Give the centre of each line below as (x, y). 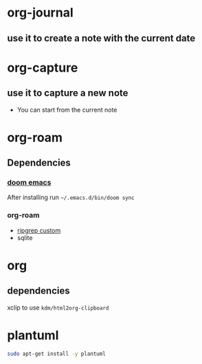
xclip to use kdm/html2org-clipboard (58, 307)
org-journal (40, 13)
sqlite (25, 237)
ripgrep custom (39, 230)
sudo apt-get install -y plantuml (57, 354)
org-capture (43, 68)
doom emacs (29, 183)
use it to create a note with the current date (101, 38)
